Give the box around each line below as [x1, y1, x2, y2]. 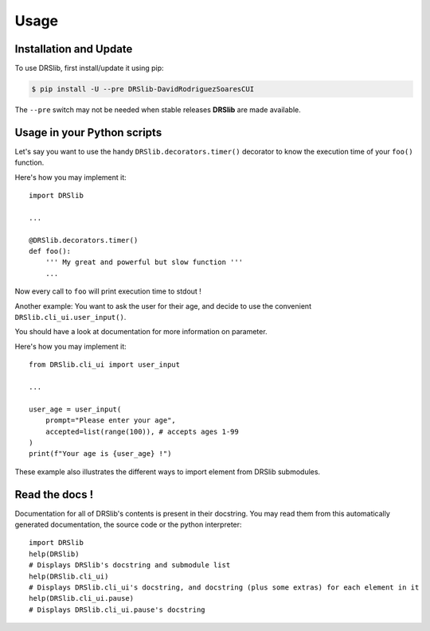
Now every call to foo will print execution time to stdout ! [14, 286, 202, 296]
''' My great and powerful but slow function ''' [45, 258, 243, 267]
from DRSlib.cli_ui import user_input [29, 360, 181, 369]
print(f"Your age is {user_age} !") [29, 450, 172, 458]
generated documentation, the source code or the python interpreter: [14, 520, 242, 529]
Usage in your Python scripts [14, 126, 162, 139]
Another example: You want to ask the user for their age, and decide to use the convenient [14, 301, 312, 310]
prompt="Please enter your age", [45, 416, 177, 425]
